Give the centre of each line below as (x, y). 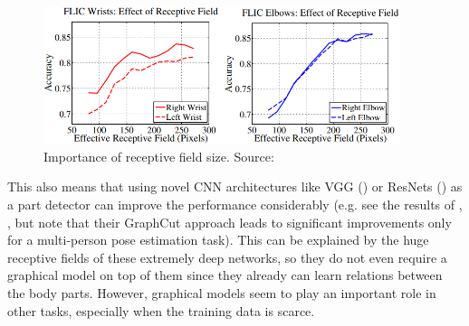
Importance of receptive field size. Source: (159, 156)
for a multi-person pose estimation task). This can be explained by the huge (218, 240)
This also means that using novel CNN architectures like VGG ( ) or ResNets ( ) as (235, 186)
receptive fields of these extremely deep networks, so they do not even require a (227, 257)
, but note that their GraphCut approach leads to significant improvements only (230, 222)
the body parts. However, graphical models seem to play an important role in (222, 292)
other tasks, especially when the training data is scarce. (161, 310)
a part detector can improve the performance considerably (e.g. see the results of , (235, 204)
